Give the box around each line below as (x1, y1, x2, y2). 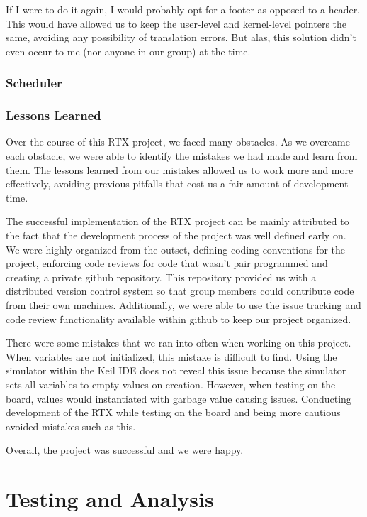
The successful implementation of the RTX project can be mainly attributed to (6, 214, 349, 229)
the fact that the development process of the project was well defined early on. (6, 228, 346, 242)
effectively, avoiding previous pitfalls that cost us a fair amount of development (6, 176, 349, 191)
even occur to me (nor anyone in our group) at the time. (6, 43, 251, 58)
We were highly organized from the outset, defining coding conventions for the (6, 241, 346, 256)
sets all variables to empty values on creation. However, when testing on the (6, 376, 336, 391)
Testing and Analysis (6, 484, 214, 513)
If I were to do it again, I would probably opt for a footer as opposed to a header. (6, 2, 361, 16)
